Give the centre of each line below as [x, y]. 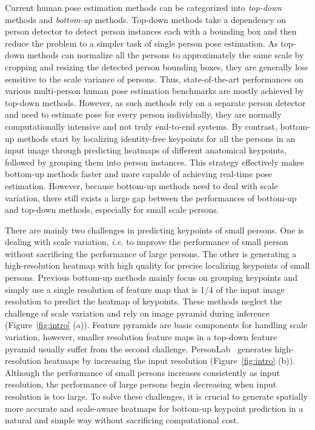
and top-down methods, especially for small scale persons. [112, 210]
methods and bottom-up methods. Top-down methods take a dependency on [145, 19]
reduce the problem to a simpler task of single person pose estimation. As [141, 43]
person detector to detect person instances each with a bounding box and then [151, 31]
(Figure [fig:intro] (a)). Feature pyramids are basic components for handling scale [156, 325]
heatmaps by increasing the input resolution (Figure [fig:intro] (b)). [170, 361]
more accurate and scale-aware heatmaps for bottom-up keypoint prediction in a [154, 408]
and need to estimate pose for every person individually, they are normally [143, 114]
